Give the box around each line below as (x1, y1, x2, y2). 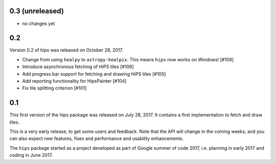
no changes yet (22, 20, 55, 27)
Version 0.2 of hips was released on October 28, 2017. (9, 47, 124, 53)
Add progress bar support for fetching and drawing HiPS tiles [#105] (22, 71, 166, 77)
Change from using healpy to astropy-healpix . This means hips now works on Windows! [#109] (22, 56, 234, 62)
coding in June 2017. (9, 152, 53, 158)
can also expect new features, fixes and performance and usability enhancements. (9, 135, 184, 142)
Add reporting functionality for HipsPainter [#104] (22, 78, 127, 84)
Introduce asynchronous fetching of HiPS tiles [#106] (22, 64, 134, 70)
